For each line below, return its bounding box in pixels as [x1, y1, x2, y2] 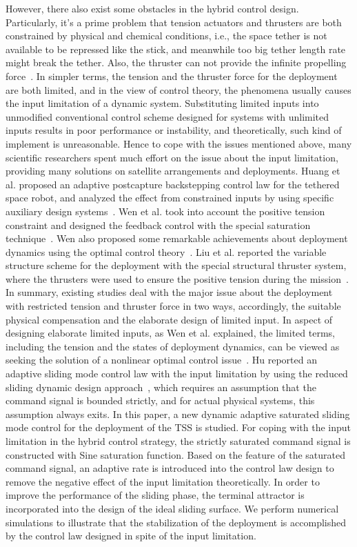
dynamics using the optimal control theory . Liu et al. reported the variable [6, 244, 327, 259]
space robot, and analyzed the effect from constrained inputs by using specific [6, 190, 334, 205]
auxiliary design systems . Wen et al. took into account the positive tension [6, 203, 325, 218]
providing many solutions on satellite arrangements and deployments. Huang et [6, 163, 340, 178]
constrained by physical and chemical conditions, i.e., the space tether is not [6, 28, 327, 43]
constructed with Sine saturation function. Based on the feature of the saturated [6, 447, 346, 461]
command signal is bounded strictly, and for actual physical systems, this [6, 393, 315, 408]
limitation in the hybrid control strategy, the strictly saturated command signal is [6, 434, 351, 448]
